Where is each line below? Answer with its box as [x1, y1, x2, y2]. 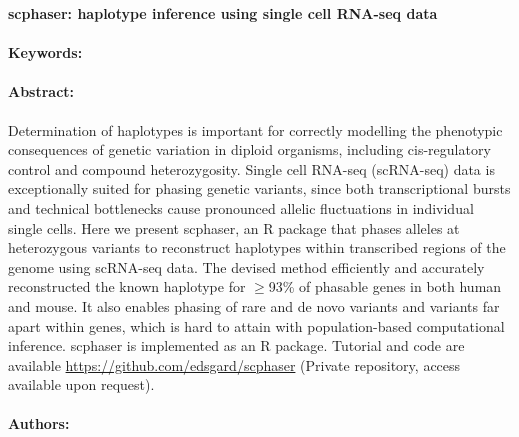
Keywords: [8, 42, 83, 63]
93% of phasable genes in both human [268, 276, 502, 297]
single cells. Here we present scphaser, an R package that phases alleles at [8, 217, 460, 238]
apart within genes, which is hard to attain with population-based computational [8, 315, 505, 336]
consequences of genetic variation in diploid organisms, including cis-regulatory [8, 139, 491, 160]
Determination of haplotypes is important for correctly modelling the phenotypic [8, 119, 503, 140]
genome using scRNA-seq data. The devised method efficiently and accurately [8, 256, 485, 277]
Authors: [8, 413, 70, 434]
